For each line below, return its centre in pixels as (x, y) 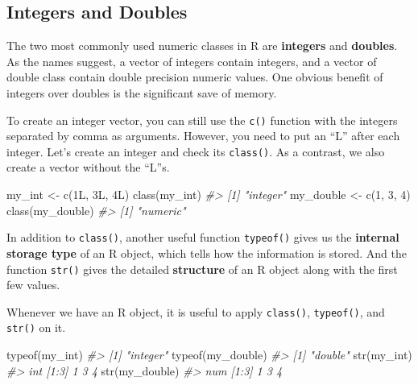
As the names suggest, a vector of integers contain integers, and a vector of (192, 61)
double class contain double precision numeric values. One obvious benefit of (195, 77)
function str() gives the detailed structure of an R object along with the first (202, 269)
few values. (33, 285)
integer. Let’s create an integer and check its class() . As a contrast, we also (196, 151)
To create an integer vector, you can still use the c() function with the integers (202, 120)
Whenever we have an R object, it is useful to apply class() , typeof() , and (196, 311)
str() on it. (36, 327)
